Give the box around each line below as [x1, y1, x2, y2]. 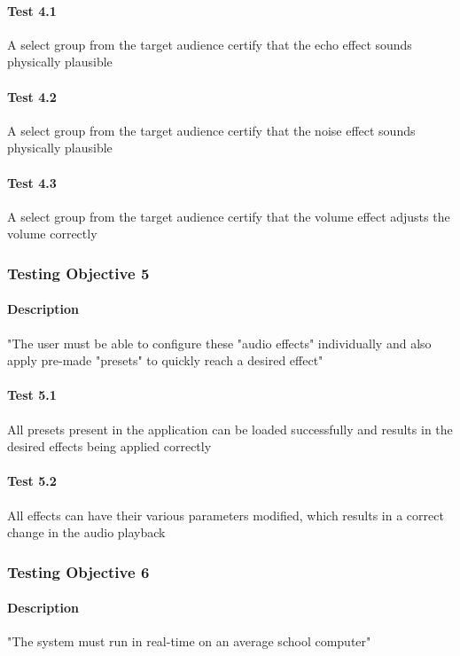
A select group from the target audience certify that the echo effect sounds [7, 35, 412, 53]
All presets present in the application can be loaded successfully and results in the [7, 419, 453, 438]
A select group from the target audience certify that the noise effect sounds [7, 121, 416, 139]
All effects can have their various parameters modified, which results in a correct [7, 505, 444, 524]
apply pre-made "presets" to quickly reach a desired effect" [7, 351, 324, 370]
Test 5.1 [7, 386, 57, 404]
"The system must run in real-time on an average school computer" [7, 632, 371, 651]
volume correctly [7, 224, 97, 243]
